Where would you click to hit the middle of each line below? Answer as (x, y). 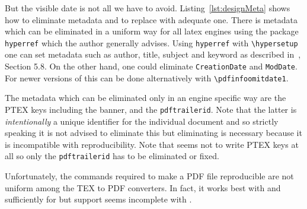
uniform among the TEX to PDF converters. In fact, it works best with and (143, 187)
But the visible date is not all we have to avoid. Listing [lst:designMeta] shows (148, 8)
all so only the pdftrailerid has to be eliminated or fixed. (112, 156)
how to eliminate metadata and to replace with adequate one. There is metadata (151, 19)
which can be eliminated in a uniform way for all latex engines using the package (152, 31)
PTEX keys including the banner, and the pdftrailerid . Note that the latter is (151, 109)
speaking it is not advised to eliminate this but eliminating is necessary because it (153, 133)
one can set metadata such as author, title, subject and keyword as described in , (153, 54)
